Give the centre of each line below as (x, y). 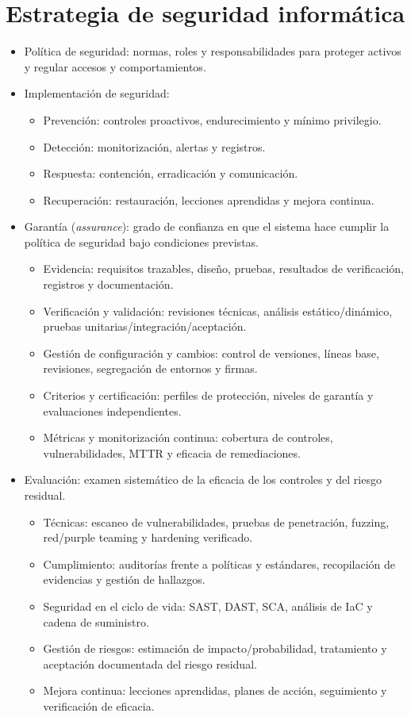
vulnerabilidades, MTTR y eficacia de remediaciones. (172, 452)
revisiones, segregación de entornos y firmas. (150, 368)
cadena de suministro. (96, 621)
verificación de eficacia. (99, 705)
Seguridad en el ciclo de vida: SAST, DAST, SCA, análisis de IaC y (208, 606)
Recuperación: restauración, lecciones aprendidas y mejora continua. (209, 199)
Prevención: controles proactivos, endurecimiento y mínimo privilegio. (212, 119)
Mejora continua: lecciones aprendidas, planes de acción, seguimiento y (215, 690)
